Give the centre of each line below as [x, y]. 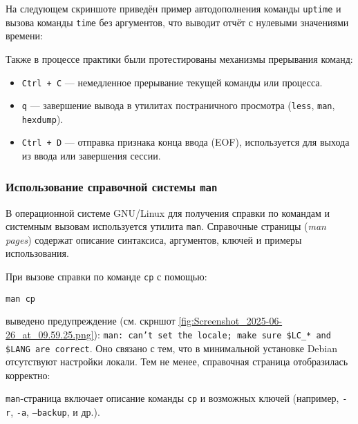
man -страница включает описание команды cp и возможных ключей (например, [172, 398]
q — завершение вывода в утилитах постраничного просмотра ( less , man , [178, 105]
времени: [24, 36]
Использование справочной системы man [112, 186]
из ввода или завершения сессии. [91, 156]
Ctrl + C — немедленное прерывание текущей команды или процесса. [172, 82]
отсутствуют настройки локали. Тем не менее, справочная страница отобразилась [177, 362]
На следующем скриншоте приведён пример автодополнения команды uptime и [173, 8]
